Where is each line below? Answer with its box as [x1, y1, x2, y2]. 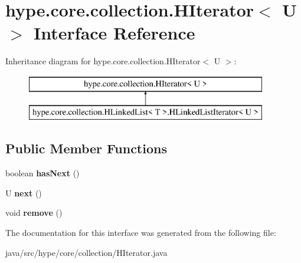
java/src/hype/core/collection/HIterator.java [5, 246, 168, 258]
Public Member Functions [5, 139, 167, 157]
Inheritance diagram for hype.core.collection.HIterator [5, 55, 201, 67]
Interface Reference [34, 21, 195, 45]
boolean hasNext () [5, 167, 80, 179]
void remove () [5, 206, 63, 219]
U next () [5, 186, 42, 199]
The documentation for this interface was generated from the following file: [5, 226, 276, 239]
